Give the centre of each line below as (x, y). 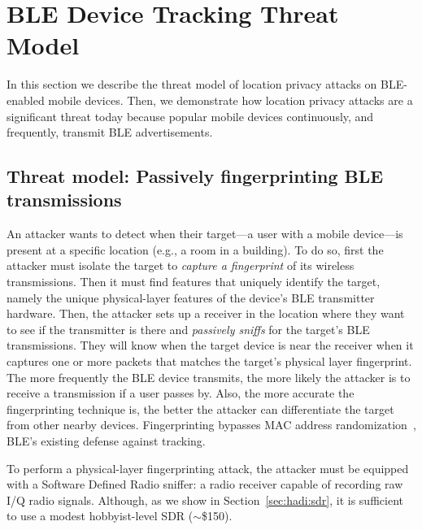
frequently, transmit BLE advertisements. (110, 132)
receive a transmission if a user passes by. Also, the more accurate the (181, 393)
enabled (26, 100)
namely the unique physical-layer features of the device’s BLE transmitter (191, 297)
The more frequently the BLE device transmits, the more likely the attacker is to (209, 377)
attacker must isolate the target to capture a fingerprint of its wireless (181, 265)
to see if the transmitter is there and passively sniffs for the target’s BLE (188, 329)
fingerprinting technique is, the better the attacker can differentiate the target (200, 408)
